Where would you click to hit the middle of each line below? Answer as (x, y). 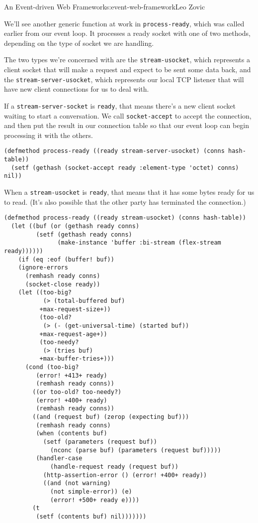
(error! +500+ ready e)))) (95, 500)
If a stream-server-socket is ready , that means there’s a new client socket (120, 105)
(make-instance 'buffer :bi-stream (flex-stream (139, 243)
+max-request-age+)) (73, 334)
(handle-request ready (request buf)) (114, 467)
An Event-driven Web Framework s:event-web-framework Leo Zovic (105, 6)
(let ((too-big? (45, 293)
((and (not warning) (77, 483)
